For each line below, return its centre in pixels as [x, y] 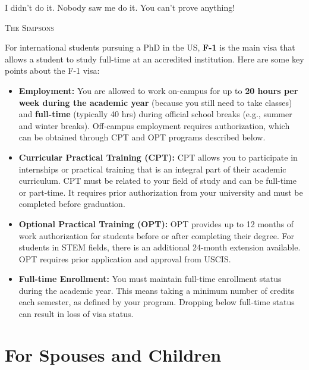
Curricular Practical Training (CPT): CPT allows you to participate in [158, 157]
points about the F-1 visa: [52, 70]
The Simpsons [29, 27]
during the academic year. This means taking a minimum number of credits [156, 290]
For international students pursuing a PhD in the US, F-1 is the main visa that [150, 47]
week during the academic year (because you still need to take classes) [155, 102]
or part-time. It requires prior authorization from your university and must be [161, 192]
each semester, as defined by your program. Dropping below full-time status [157, 302]
